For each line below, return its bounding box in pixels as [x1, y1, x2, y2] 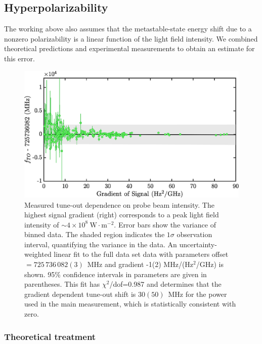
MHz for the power [168, 288, 227, 299]
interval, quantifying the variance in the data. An [24, 239, 177, 249]
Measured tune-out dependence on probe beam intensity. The [24, 199, 214, 210]
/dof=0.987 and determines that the [109, 279, 222, 289]
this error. [4, 53, 35, 63]
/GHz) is [196, 259, 224, 270]
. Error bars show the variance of [114, 219, 216, 230]
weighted [24, 249, 52, 259]
